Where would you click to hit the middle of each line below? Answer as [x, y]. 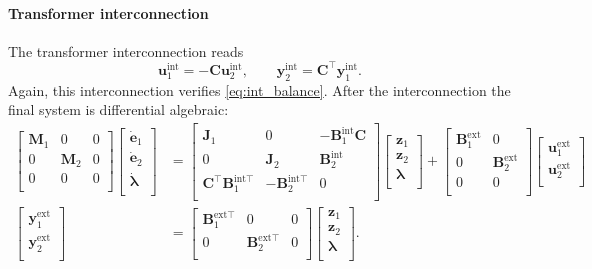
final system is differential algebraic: [118, 109]
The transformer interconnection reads [126, 50]
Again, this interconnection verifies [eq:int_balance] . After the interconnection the [259, 89]
